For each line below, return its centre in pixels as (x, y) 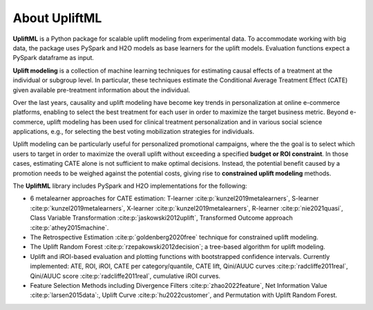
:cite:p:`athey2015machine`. (69, 227)
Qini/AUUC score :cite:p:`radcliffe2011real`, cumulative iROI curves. (125, 275)
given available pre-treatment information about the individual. (102, 90)
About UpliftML (57, 18)
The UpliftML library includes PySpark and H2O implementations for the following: (130, 186)
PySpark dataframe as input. (54, 58)
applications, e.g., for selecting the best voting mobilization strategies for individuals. (134, 132)
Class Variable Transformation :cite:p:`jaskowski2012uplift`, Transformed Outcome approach (161, 218)
